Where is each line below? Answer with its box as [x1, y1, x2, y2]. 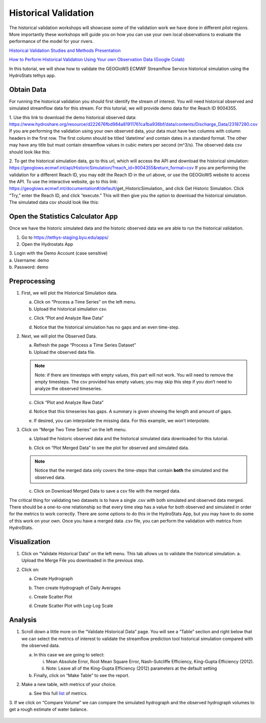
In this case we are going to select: [33, 651, 104, 657]
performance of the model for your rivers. [9, 38, 94, 44]
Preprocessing [9, 277, 55, 285]
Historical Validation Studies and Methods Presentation [9, 47, 121, 53]
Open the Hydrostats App [21, 241, 73, 247]
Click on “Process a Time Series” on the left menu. [33, 299, 136, 305]
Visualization [9, 538, 51, 546]
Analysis [9, 616, 37, 624]
